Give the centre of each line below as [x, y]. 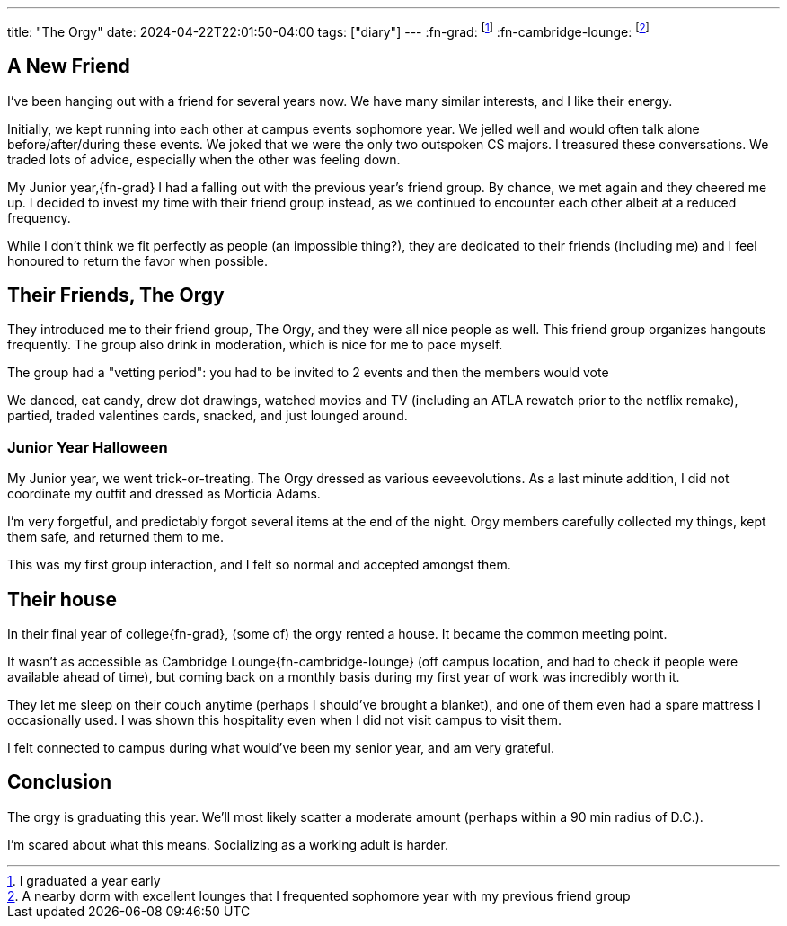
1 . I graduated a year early [84, 880]
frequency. [39, 217]
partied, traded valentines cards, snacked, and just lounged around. [208, 416]
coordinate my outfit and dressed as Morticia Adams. [164, 494]
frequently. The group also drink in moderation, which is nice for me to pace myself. [255, 345]
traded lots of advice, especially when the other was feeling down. [204, 159]
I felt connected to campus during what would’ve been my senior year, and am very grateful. [281, 747]
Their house [62, 599]
